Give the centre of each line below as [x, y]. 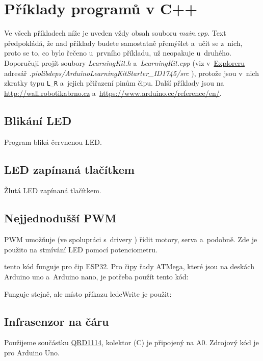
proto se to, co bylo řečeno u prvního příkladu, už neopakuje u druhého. [118, 53]
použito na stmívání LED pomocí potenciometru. [81, 249]
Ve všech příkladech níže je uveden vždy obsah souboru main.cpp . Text [115, 33]
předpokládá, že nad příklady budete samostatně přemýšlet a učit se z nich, [123, 43]
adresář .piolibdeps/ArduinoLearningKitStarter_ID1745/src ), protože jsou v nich [131, 73]
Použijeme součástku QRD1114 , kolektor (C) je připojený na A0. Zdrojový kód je [131, 342]
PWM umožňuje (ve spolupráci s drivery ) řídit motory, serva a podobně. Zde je [131, 239]
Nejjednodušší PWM [60, 218]
